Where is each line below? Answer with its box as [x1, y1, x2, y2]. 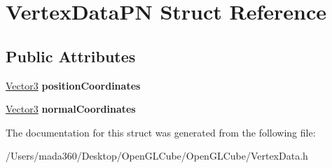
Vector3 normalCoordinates [6, 101, 136, 116]
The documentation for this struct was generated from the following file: [6, 125, 316, 139]
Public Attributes [6, 45, 136, 66]
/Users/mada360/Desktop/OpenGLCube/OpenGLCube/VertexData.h [6, 148, 308, 163]
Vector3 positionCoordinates [6, 78, 141, 92]
